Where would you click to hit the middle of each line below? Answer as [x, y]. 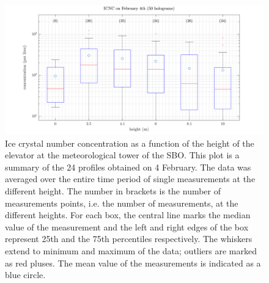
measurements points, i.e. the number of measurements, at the [122, 203]
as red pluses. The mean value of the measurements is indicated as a [133, 263]
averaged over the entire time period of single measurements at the [130, 179]
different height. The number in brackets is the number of [113, 190]
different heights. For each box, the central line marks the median [128, 215]
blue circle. [25, 275]
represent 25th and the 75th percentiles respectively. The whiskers [129, 239]
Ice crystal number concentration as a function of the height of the [130, 143]
